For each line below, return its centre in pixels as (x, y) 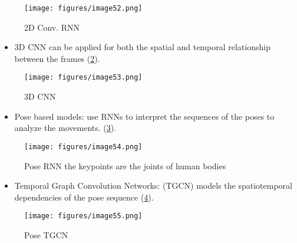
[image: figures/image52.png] (83, 8)
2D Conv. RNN (52, 27)
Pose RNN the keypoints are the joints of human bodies (125, 165)
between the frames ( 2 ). (57, 58)
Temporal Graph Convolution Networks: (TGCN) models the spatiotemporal (153, 185)
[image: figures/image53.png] (83, 78)
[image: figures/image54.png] (83, 147)
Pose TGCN (46, 234)
